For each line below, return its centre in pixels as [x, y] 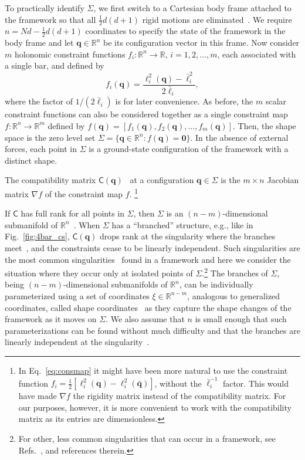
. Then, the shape [265, 125]
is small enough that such [241, 319]
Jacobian [283, 180]
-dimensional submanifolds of [116, 284]
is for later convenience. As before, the [184, 101]
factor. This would [256, 383]
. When [87, 224]
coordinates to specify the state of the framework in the [185, 31]
